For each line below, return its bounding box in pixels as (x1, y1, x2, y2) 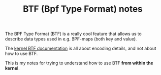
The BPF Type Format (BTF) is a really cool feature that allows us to (5, 31, 142, 37)
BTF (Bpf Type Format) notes (23, 3, 143, 15)
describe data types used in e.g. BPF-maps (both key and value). (5, 36, 137, 42)
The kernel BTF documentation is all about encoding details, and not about (5, 45, 157, 52)
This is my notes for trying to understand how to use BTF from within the (5, 60, 154, 66)
